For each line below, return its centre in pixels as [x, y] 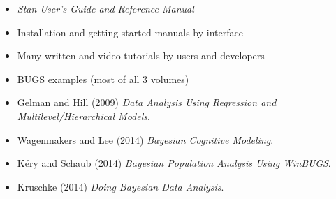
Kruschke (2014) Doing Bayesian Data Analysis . [120, 186]
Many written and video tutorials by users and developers [141, 56]
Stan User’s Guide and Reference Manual [105, 8]
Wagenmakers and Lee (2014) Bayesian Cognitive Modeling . [145, 139]
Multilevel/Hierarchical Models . [83, 116]
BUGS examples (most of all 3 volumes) [103, 79]
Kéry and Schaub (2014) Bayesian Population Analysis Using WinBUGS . [174, 163]
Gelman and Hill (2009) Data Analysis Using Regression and [147, 102]
